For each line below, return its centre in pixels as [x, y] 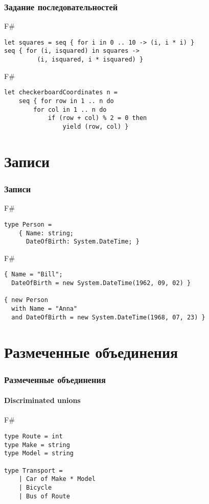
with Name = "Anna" [44, 309]
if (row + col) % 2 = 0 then [97, 118]
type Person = [28, 224]
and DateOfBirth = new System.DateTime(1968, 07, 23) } [108, 317]
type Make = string [37, 445]
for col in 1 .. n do [70, 109]
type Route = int [33, 436]
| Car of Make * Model [57, 479]
